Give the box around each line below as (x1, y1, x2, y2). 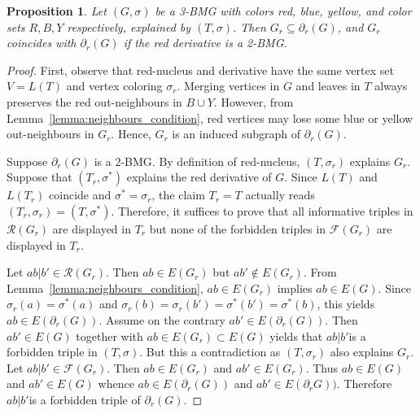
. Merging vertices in (177, 77, 280, 94)
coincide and (49, 186, 112, 203)
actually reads (245, 186, 315, 203)
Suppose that (7, 168, 72, 185)
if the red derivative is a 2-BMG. (123, 34, 287, 51)
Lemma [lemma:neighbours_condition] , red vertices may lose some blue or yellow (7, 109, 413, 126)
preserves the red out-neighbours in (7, 93, 182, 110)
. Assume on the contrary (98, 311, 225, 328)
